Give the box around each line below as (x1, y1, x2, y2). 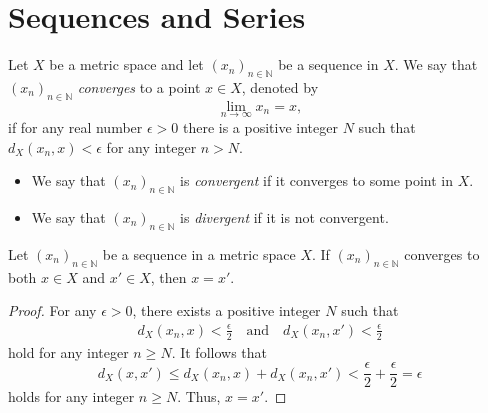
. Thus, (177, 386, 221, 407)
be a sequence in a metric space (102, 243, 296, 264)
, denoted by (241, 76, 319, 97)
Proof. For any (8, 300, 97, 321)
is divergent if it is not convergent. (180, 206, 389, 227)
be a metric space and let (49, 54, 204, 75)
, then (150, 266, 187, 287)
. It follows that (171, 341, 267, 362)
